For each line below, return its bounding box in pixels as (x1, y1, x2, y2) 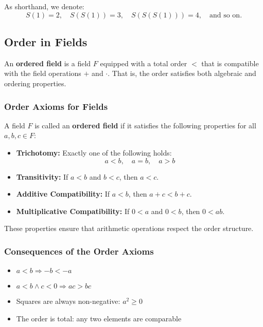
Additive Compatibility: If (16, 188, 110, 199)
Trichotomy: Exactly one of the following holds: (16, 147, 172, 158)
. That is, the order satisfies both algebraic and (108, 68, 256, 79)
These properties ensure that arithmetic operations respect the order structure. (4, 223, 254, 234)
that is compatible (201, 57, 259, 68)
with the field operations (4, 68, 81, 79)
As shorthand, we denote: (4, 1, 84, 11)
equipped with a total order (100, 57, 187, 68)
